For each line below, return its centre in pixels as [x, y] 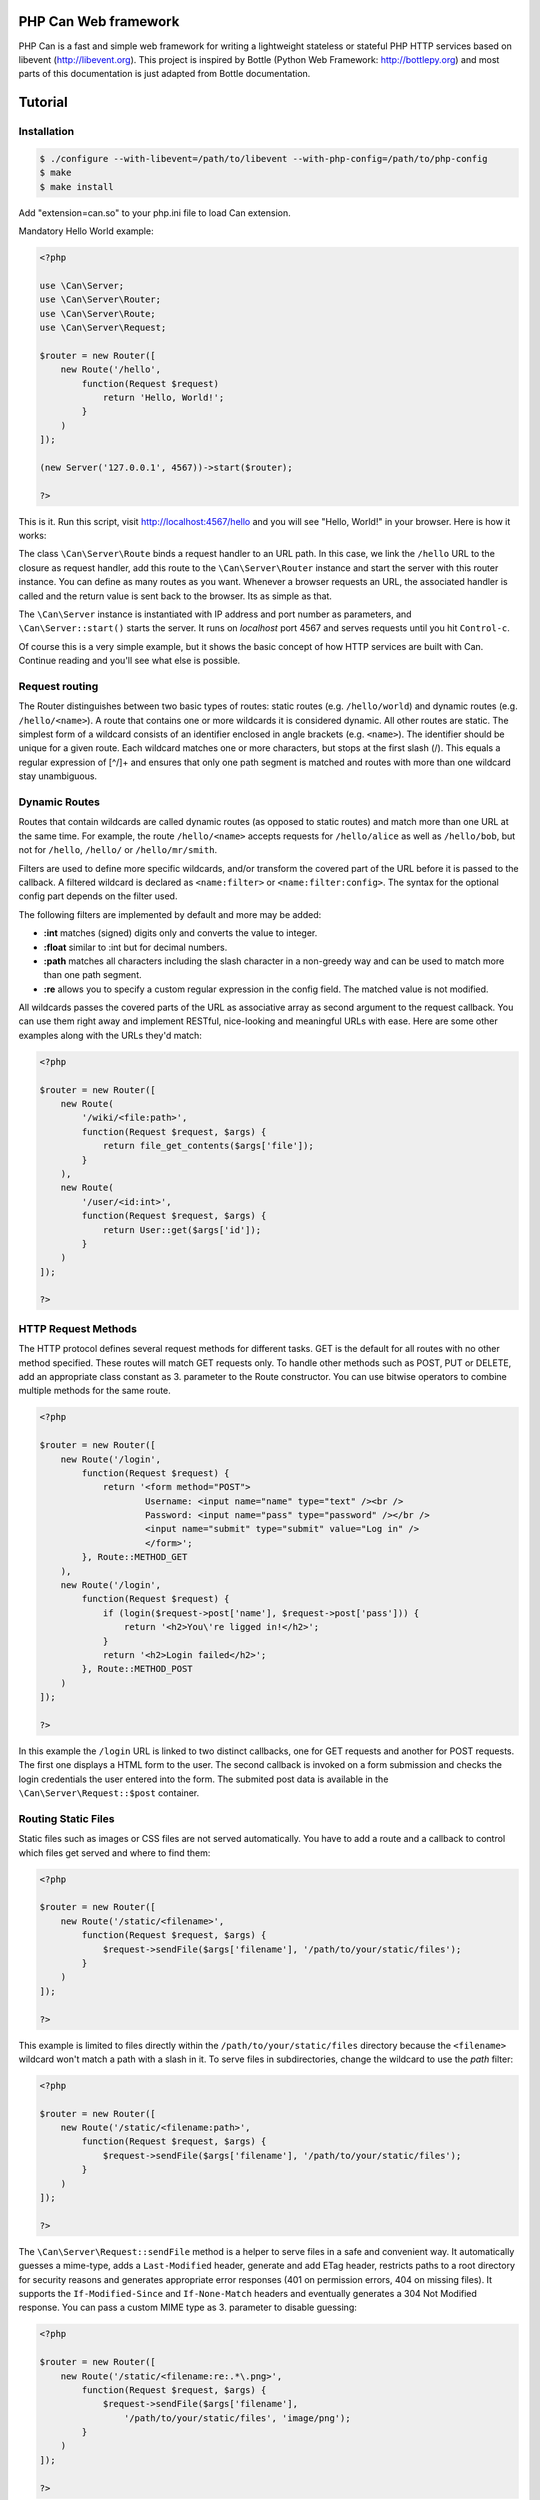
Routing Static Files [66, 1818]
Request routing [58, 686]
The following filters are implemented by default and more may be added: [170, 914]
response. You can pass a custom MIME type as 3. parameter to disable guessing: [187, 2307]
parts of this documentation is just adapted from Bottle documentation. [164, 74]
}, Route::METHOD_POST [137, 1669]
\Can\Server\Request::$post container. [109, 1793]
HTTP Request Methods [77, 1328]
